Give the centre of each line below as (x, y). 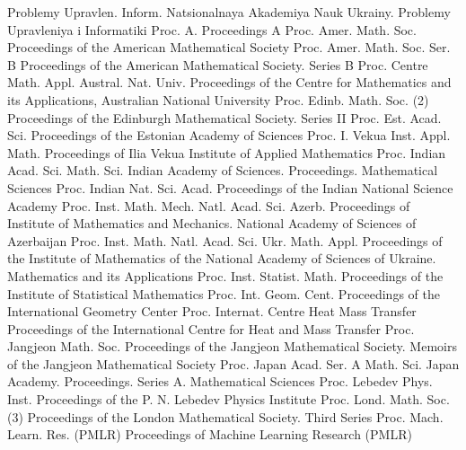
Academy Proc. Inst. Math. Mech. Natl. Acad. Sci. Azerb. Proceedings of (209, 205)
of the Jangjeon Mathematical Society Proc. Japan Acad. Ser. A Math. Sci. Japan (233, 363)
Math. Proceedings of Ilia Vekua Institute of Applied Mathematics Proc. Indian (227, 152)
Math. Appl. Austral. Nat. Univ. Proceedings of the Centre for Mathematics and (229, 82)
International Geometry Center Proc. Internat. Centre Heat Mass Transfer (212, 311)
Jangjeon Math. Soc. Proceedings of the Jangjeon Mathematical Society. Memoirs (232, 346)
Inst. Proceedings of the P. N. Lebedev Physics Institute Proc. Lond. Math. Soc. (229, 399)
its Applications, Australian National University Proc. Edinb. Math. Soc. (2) (218, 99)
